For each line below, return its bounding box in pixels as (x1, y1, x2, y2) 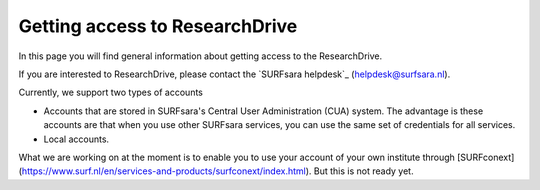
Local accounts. (43, 133, 110, 145)
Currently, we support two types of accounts (18, 86, 204, 99)
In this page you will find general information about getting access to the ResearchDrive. (18, 50, 383, 62)
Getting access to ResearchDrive (18, 15, 298, 37)
